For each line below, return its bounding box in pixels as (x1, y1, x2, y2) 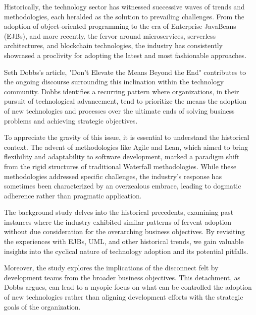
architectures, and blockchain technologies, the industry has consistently (4, 40, 223, 51)
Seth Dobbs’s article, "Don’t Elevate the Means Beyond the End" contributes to (4, 66, 246, 77)
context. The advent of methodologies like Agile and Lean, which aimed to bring (4, 141, 249, 152)
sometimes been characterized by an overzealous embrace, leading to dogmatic (4, 181, 241, 191)
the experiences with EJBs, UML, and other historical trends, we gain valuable (4, 236, 244, 247)
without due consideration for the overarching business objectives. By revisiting (4, 226, 245, 237)
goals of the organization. (4, 301, 81, 312)
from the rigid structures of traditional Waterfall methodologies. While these (4, 161, 237, 171)
